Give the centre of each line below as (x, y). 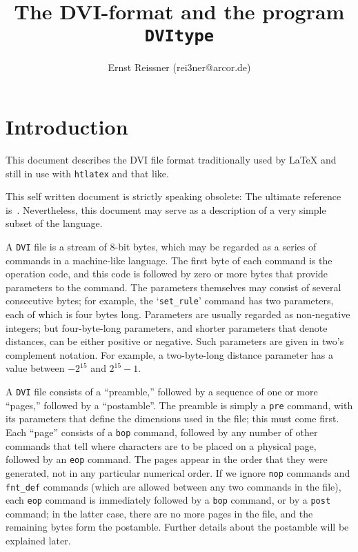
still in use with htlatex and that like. (87, 173)
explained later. (38, 541)
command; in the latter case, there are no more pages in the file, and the (159, 513)
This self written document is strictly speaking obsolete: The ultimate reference (173, 196)
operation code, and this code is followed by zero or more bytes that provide (167, 274)
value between (35, 368)
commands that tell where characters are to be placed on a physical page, (161, 445)
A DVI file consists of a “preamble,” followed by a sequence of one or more (162, 392)
